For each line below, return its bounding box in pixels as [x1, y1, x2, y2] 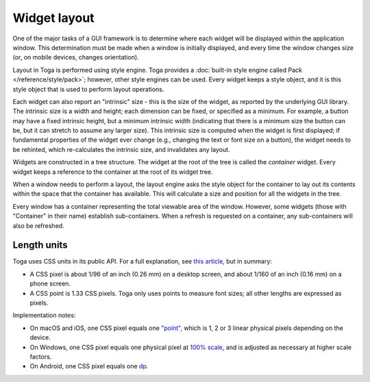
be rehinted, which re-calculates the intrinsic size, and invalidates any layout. [12, 145, 230, 153]
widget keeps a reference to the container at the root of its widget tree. [12, 168, 213, 176]
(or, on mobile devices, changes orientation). [12, 53, 140, 62]
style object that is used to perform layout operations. [12, 85, 164, 93]
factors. [29, 353, 52, 361]
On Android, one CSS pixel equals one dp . [29, 362, 149, 370]
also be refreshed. [12, 221, 64, 229]
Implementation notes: [12, 311, 76, 320]
